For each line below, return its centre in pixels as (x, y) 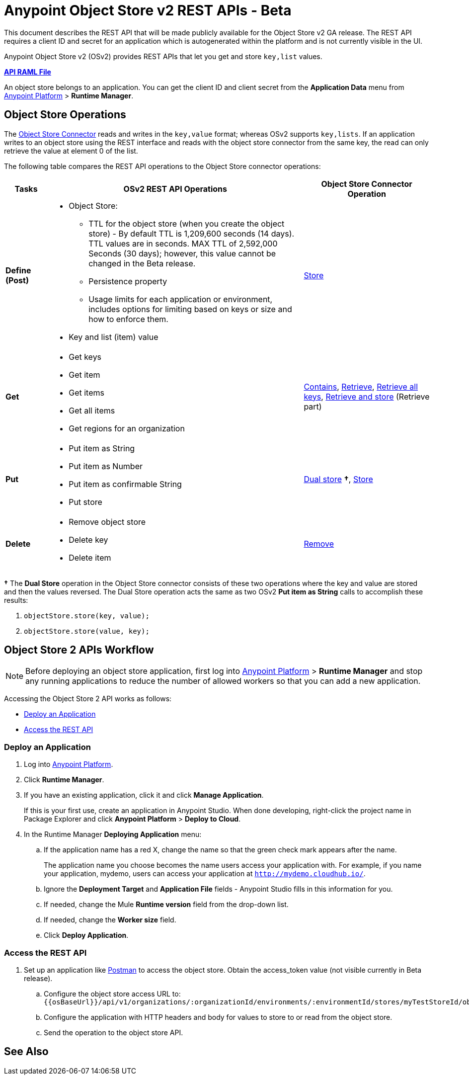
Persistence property (128, 281)
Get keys (85, 357)
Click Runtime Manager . (64, 780)
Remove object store (107, 522)
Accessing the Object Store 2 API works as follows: (88, 699)
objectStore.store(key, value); (87, 616)
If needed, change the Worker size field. (110, 920)
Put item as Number (106, 466)
